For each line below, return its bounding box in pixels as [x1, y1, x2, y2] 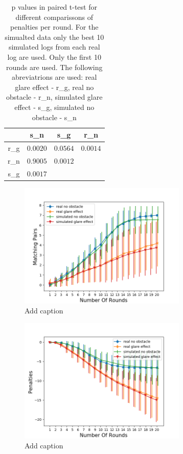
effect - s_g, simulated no [14, 101, 95, 112]
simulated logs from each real [8, 41, 100, 52]
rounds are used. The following [6, 61, 103, 72]
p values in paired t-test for [11, 2, 97, 12]
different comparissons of [15, 11, 94, 22]
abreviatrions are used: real [12, 72, 97, 82]
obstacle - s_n [32, 111, 77, 122]
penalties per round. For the [10, 21, 99, 32]
